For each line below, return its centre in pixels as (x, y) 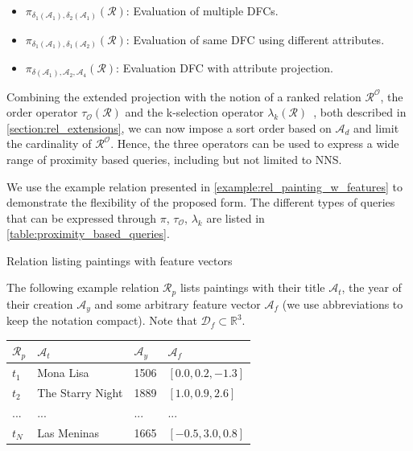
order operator (42, 112)
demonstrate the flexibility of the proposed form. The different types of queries (201, 202)
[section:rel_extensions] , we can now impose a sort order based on (169, 127)
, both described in (360, 112)
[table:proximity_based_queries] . (88, 234)
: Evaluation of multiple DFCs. (202, 10)
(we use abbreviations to (343, 303)
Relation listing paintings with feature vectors (120, 260)
